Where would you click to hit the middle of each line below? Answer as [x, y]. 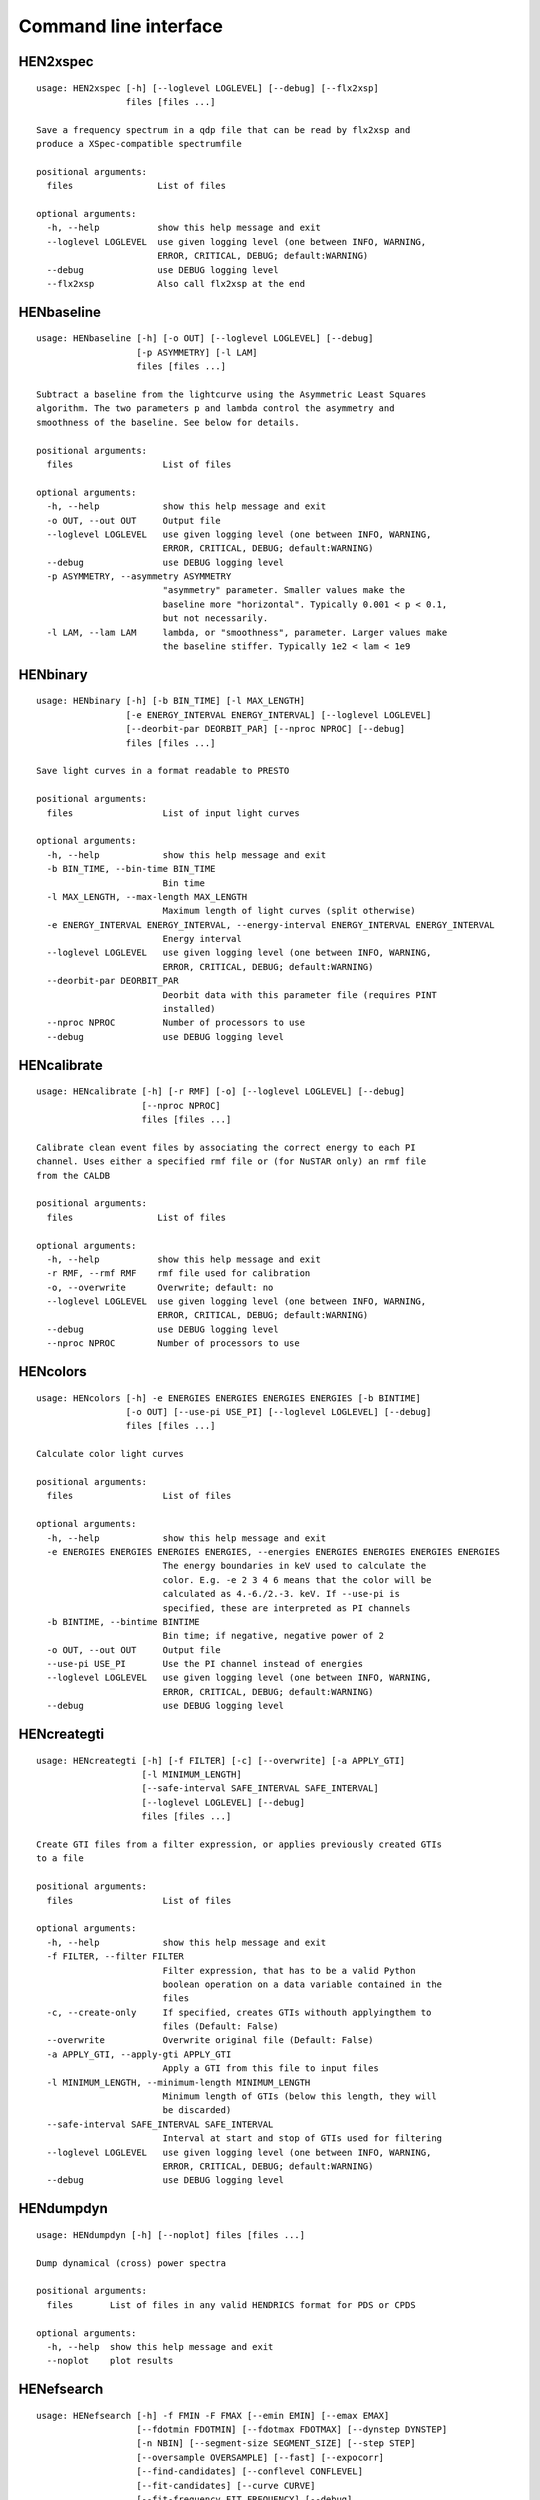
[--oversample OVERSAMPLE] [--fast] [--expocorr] [260, 2457]
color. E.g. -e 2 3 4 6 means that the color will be [297, 1579]
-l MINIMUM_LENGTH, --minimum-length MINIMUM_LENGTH [178, 2082]
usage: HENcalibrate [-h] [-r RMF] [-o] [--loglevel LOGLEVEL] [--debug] [221, 1091]
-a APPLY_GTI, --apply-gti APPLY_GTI [139, 2054]
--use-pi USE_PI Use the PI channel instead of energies [205, 1664]
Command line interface [121, 26]
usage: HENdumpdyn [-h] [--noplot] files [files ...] [170, 2234]
